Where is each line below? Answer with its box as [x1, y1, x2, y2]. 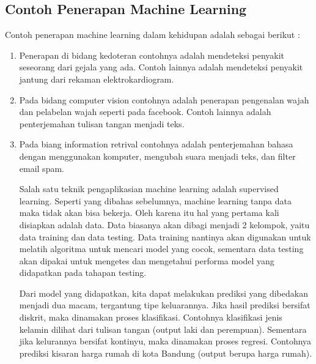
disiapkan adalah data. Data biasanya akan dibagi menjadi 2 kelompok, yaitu [19, 218, 310, 231]
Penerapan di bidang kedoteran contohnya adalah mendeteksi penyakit [19, 48, 285, 61]
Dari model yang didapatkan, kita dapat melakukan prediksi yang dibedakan [19, 286, 308, 299]
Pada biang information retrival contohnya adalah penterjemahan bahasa [19, 138, 293, 150]
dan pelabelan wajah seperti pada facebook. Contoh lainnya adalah [19, 105, 271, 118]
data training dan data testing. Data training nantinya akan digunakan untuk [19, 230, 311, 243]
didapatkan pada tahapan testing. [19, 266, 147, 279]
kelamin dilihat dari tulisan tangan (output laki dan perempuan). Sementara [19, 322, 307, 335]
